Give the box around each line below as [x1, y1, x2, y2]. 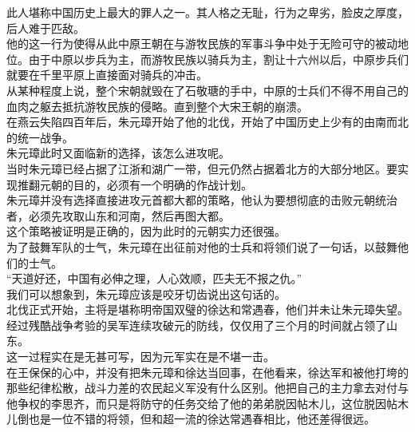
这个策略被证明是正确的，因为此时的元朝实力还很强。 [6, 223, 286, 240]
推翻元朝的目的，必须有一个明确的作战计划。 [17, 176, 252, 192]
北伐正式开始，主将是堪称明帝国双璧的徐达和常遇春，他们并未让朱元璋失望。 [6, 301, 409, 318]
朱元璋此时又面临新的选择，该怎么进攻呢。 [6, 145, 230, 161]
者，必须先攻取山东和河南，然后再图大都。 [6, 207, 230, 224]
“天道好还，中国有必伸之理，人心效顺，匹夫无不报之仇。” [6, 270, 302, 287]
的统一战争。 [6, 129, 73, 145]
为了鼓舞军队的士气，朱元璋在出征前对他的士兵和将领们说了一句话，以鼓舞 [6, 238, 397, 255]
